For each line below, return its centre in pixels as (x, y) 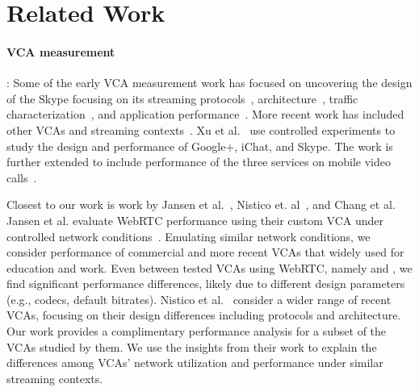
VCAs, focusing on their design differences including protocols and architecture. (204, 315)
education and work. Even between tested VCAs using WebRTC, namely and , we (209, 267)
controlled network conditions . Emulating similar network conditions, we (189, 236)
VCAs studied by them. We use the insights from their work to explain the (192, 346)
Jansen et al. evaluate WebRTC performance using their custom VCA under (195, 220)
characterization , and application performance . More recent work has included (205, 114)
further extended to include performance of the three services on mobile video (199, 162)
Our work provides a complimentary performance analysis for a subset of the (197, 331)
